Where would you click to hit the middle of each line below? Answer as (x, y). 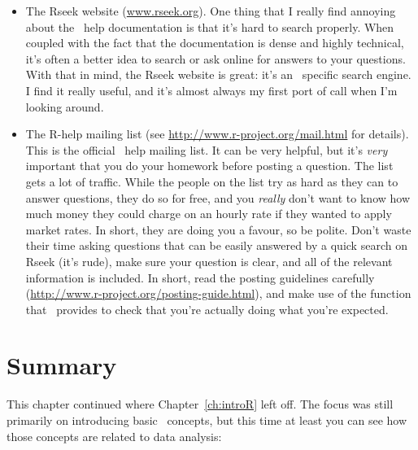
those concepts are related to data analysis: (114, 436)
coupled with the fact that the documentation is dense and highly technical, (215, 43)
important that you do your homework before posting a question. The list (209, 166)
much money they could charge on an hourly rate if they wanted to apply (209, 214)
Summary (62, 365)
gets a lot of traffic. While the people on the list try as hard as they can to (212, 181)
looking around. (65, 106)
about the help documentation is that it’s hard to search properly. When (210, 26)
